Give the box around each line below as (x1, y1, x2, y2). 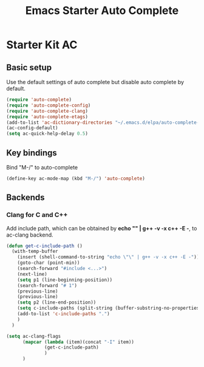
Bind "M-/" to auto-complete (6, 163, 78, 171)
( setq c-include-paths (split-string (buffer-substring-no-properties (17, 305, 200, 312)
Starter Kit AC (6, 38, 78, 52)
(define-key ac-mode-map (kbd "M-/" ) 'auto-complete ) (6, 175, 146, 182)
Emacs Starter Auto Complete (25, 4, 179, 18)
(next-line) (17, 271, 47, 277)
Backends (6, 193, 45, 203)
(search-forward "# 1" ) (17, 282, 78, 288)
